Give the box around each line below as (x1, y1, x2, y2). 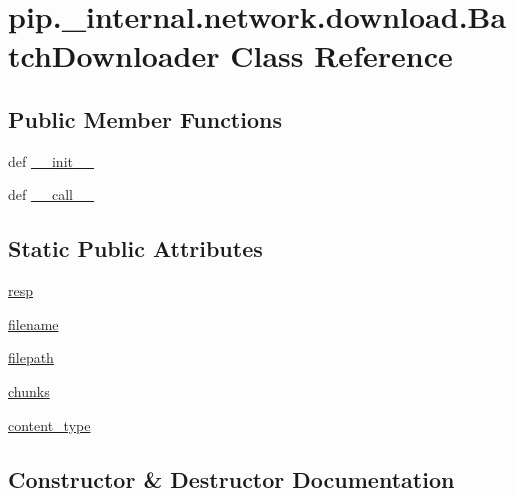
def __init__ (8, 150, 94, 171)
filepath (8, 347, 54, 368)
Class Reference (230, 35, 453, 76)
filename (8, 313, 59, 334)
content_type (8, 414, 91, 435)
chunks (8, 380, 50, 401)
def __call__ (8, 184, 94, 205)
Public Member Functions (8, 103, 282, 134)
